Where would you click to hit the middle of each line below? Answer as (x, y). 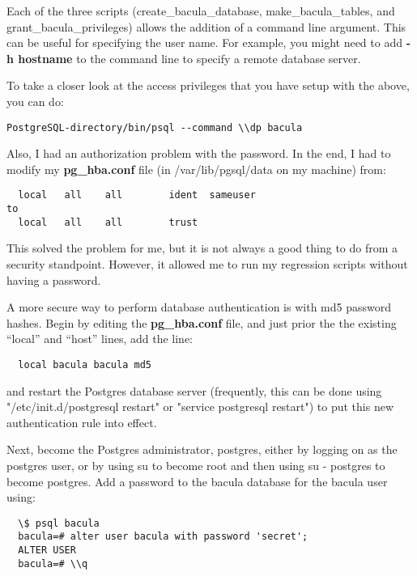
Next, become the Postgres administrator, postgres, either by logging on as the (202, 449)
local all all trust (108, 222)
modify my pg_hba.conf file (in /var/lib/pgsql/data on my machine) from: (196, 169)
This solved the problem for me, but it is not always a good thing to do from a (202, 248)
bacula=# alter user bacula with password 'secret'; (163, 537)
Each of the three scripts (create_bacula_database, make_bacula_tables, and (201, 11)
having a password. (54, 280)
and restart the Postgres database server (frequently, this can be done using (194, 390)
